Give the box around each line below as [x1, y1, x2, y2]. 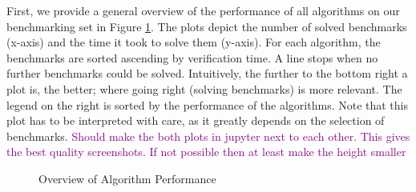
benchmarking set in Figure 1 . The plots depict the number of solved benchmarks [6, 18, 407, 34]
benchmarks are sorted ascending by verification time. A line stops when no [6, 49, 378, 66]
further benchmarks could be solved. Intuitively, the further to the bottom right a [6, 65, 408, 82]
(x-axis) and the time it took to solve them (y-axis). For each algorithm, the [6, 34, 381, 50]
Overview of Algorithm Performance [38, 170, 216, 186]
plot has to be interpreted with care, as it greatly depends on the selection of [6, 112, 385, 129]
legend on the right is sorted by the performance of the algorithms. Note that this [6, 96, 409, 113]
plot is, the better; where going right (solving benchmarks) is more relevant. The [6, 80, 402, 97]
